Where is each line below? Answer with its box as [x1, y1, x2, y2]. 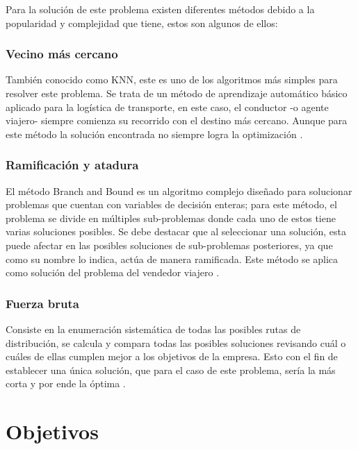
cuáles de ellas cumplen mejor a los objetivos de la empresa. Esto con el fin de [6, 349, 338, 364]
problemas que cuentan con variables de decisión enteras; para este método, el [6, 197, 337, 212]
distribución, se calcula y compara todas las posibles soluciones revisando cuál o [6, 335, 346, 350]
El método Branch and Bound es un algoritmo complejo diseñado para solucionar [6, 183, 352, 198]
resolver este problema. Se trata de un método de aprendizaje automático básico [6, 86, 348, 100]
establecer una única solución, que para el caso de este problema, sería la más [6, 362, 336, 377]
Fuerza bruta [6, 294, 79, 312]
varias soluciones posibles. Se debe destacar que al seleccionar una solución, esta [6, 224, 346, 239]
